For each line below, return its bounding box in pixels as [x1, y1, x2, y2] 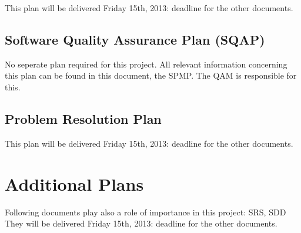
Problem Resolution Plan [5, 109, 162, 127]
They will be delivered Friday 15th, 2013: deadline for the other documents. [5, 217, 277, 229]
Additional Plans [5, 171, 144, 195]
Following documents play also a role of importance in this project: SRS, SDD [5, 205, 286, 218]
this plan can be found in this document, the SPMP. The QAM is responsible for [5, 69, 297, 82]
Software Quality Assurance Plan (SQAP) [5, 30, 265, 48]
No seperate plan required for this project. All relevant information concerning [5, 58, 287, 70]
